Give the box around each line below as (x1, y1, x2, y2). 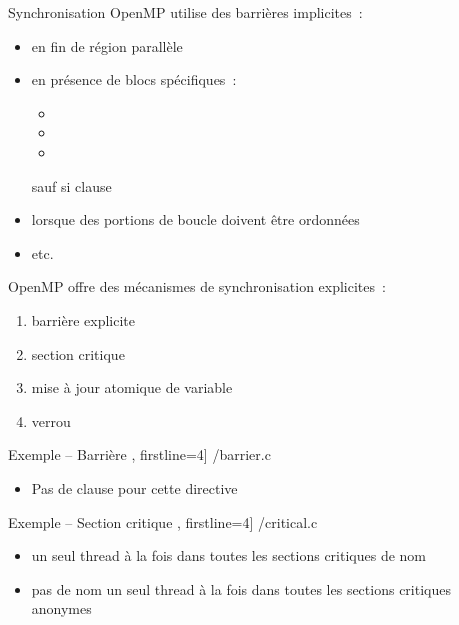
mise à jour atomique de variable (31, 377, 233, 398)
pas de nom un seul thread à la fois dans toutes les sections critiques (31, 578, 451, 599)
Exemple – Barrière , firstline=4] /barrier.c (8, 444, 271, 465)
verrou (31, 410, 71, 431)
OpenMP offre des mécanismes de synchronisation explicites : (8, 276, 386, 297)
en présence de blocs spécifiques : (31, 69, 237, 90)
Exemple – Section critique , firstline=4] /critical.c (8, 511, 318, 532)
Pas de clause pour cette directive (31, 477, 238, 498)
